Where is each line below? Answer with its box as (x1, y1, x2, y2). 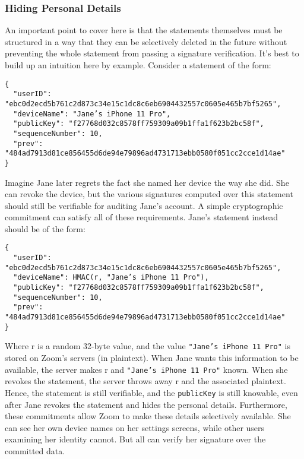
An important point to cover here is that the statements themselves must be (5, 24, 283, 36)
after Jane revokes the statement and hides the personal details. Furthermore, (5, 398, 287, 410)
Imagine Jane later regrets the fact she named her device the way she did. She (5, 176, 289, 188)
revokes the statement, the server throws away (5, 375, 173, 387)
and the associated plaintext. (181, 375, 286, 387)
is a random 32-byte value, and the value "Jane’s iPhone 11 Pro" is (37, 340, 290, 352)
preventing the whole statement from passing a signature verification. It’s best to (5, 47, 299, 59)
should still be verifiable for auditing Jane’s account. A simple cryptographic (5, 199, 283, 211)
